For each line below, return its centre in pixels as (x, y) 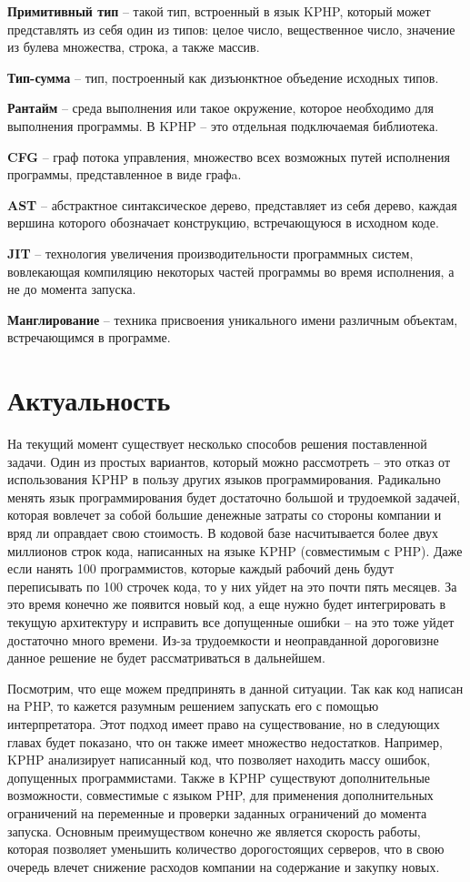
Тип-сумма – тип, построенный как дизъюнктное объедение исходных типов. (223, 77)
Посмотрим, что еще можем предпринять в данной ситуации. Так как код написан (235, 688)
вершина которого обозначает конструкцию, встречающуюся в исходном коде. (223, 223)
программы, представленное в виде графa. (125, 174)
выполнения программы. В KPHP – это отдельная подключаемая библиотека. (223, 125)
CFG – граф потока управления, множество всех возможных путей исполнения (229, 156)
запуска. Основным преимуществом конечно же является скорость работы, (214, 831)
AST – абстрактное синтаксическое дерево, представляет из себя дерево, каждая (232, 204)
